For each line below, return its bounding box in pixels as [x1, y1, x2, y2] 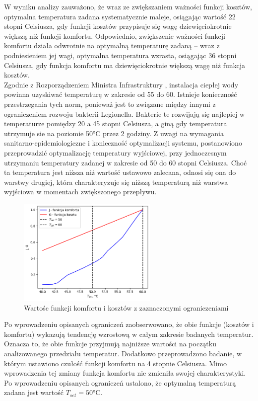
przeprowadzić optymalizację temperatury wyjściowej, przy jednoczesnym [4, 147, 227, 158]
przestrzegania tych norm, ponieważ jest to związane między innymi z [4, 98, 216, 109]
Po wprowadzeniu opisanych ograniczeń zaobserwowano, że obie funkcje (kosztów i [4, 319, 254, 329]
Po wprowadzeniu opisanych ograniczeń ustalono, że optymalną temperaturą [4, 377, 236, 388]
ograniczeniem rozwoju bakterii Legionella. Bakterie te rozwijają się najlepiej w [4, 108, 245, 119]
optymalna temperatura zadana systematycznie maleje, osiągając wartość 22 [4, 11, 236, 21]
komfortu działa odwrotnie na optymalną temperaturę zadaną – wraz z [4, 40, 220, 51]
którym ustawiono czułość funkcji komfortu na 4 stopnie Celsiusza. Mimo [4, 358, 227, 368]
